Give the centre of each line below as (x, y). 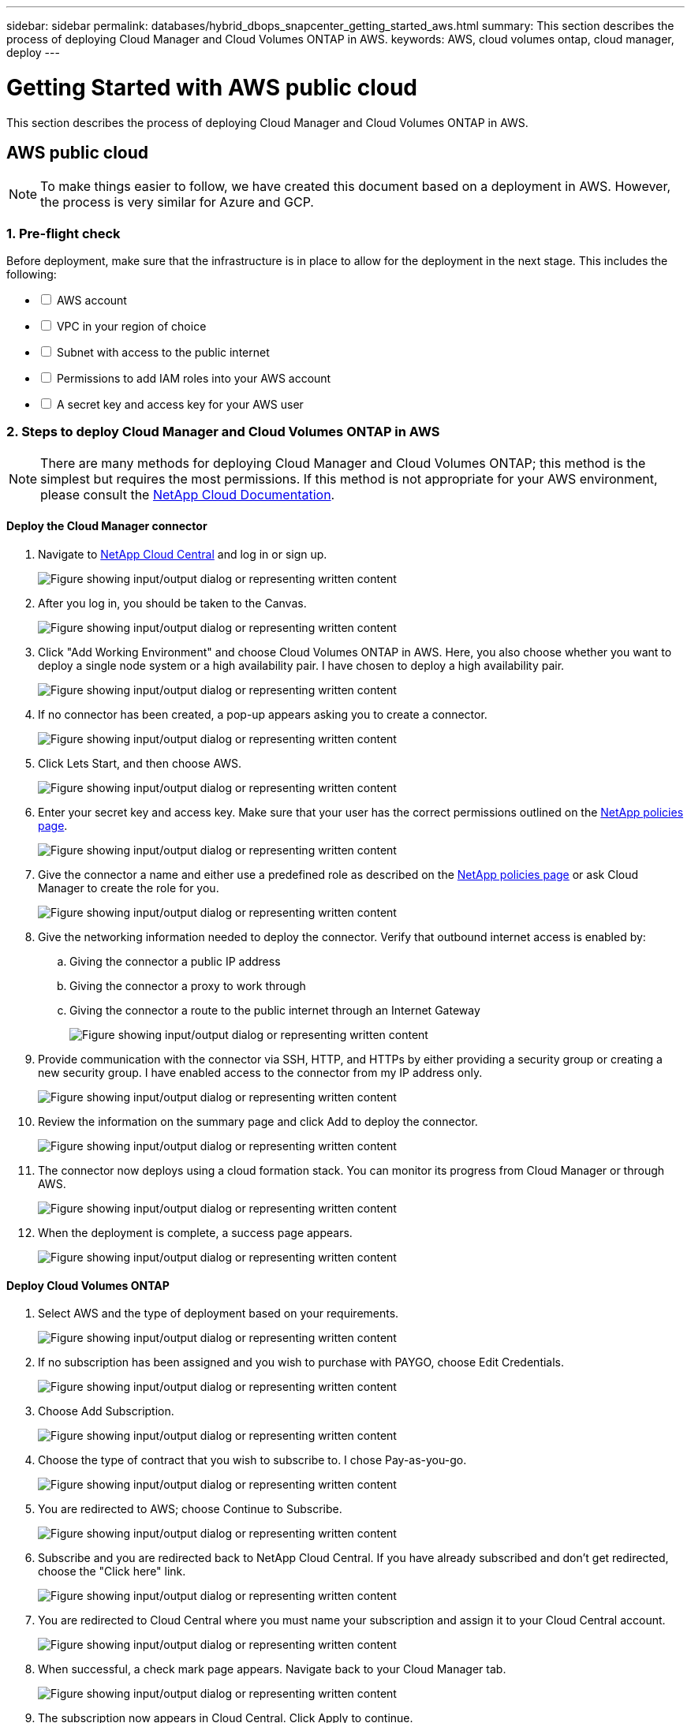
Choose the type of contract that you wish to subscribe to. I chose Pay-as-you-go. (252, 1460)
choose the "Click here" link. (112, 1572)
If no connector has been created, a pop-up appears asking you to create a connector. (263, 715)
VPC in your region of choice (131, 327)
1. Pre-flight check (63, 233)
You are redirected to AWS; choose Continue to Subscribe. (190, 1509)
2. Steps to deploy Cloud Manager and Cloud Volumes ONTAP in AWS (223, 432)
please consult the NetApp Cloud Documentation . (188, 494)
